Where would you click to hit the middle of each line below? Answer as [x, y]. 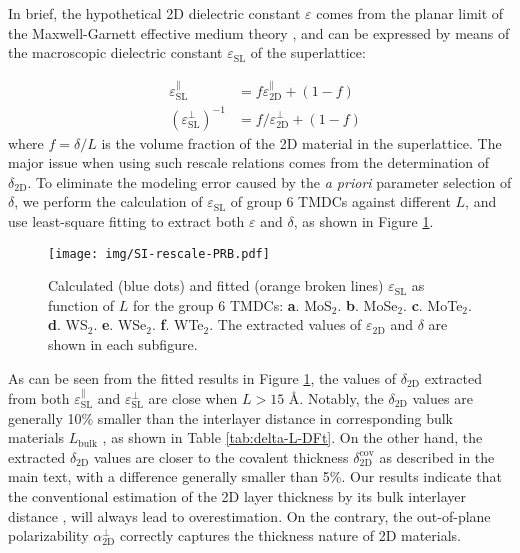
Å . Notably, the [336, 397]
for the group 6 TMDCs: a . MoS [232, 304]
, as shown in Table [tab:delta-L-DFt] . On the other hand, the [292, 437]
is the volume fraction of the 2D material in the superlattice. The [301, 142]
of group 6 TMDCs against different [340, 201]
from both [39, 397]
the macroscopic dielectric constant [115, 52]
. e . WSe [120, 324]
